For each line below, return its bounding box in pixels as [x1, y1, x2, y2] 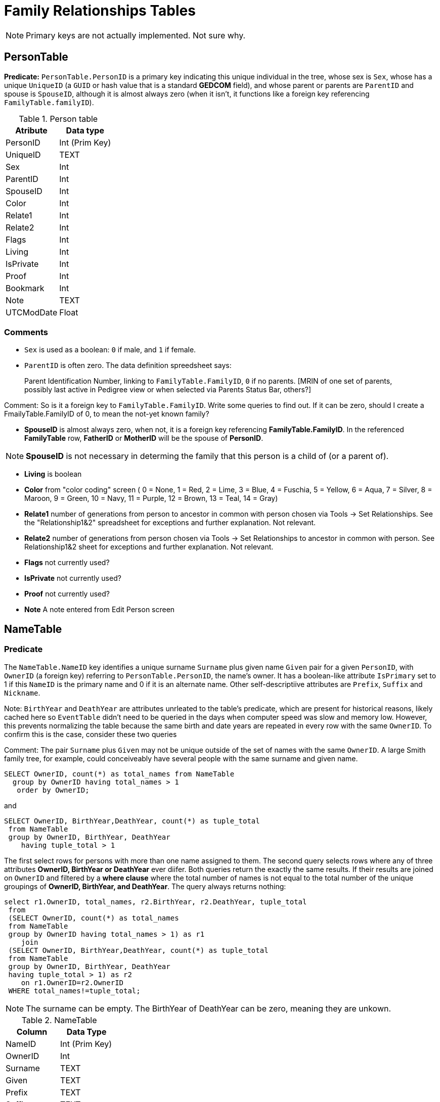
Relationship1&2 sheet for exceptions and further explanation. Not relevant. [24, 542, 274, 552]
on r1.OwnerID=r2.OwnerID [21, 978, 124, 987]
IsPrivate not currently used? [24, 574, 121, 583]
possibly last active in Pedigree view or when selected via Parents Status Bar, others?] [24, 385, 312, 394]
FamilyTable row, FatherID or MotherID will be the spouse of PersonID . [24, 434, 263, 443]
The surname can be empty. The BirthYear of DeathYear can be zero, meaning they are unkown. [26, 1003, 391, 1014]
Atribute [15, 125, 48, 135]
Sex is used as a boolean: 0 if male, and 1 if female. [24, 345, 196, 354]
